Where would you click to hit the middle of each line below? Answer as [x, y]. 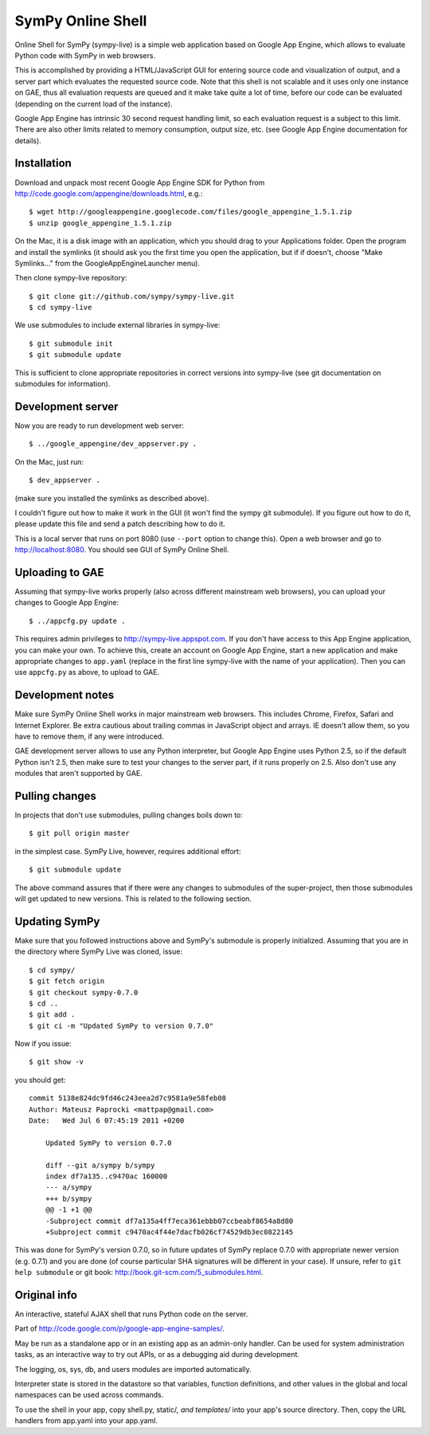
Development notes [64, 695]
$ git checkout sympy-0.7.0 [84, 992]
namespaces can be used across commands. [89, 1395]
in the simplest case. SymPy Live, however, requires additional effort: [128, 851]
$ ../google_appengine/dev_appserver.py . [113, 444]
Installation [43, 163]
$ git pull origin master [80, 833]
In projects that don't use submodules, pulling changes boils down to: [129, 815]
